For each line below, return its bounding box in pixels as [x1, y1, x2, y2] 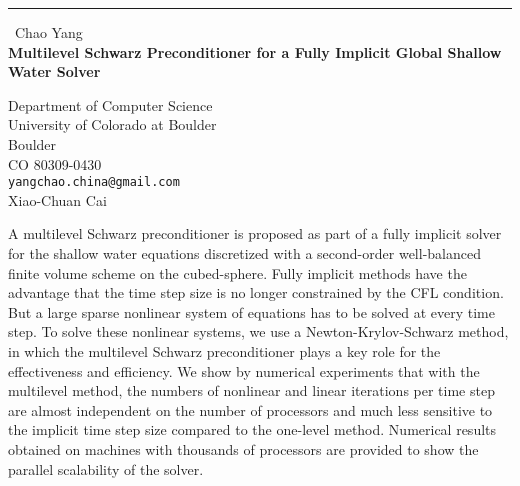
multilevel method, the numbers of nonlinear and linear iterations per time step [8, 380, 495, 401]
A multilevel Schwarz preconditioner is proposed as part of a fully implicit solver [8, 223, 502, 244]
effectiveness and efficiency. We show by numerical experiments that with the [8, 360, 480, 381]
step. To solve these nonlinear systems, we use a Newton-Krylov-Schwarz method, [8, 321, 509, 342]
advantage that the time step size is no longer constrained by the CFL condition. [8, 282, 504, 303]
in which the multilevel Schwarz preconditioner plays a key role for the [8, 340, 441, 361]
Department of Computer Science [8, 94, 213, 115]
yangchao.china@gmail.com [8, 175, 180, 190]
